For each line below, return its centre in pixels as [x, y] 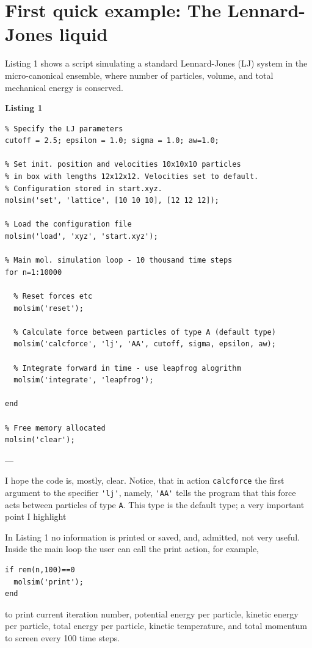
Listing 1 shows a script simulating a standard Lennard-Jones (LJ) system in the [156, 63]
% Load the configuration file [68, 224]
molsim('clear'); [40, 440]
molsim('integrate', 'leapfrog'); [84, 380]
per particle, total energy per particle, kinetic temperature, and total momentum [156, 626]
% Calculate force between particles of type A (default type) [145, 332]
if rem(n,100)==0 [40, 570]
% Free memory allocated [55, 428]
